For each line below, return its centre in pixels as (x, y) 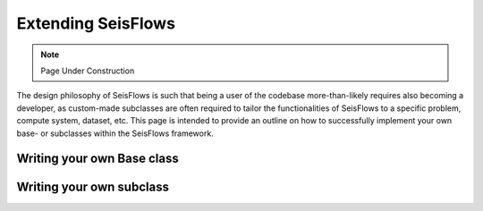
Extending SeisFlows (96, 23)
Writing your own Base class (97, 159)
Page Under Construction (88, 71)
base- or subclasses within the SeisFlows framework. (115, 133)
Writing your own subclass (93, 187)
